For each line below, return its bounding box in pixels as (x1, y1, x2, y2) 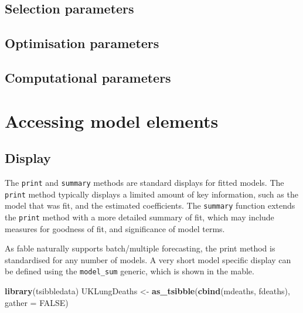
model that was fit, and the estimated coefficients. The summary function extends (5, 199, 295, 212)
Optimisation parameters (5, 34, 159, 52)
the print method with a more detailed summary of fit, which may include (5, 210, 274, 223)
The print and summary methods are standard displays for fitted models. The (5, 176, 284, 188)
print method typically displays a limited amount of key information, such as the (5, 188, 298, 200)
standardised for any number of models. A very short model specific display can (5, 253, 291, 266)
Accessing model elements (5, 108, 219, 132)
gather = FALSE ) (5, 296, 69, 308)
